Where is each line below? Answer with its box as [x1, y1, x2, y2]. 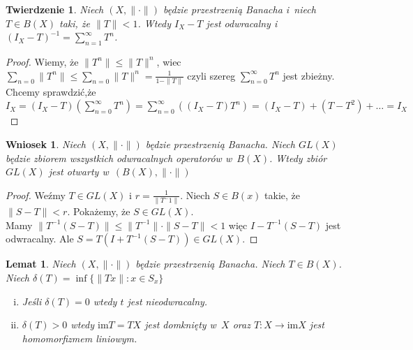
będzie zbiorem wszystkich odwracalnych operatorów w [6, 150, 232, 165]
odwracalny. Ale [6, 231, 74, 246]
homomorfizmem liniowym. [22, 330, 137, 345]
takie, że [264, 187, 301, 202]
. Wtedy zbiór [269, 150, 327, 165]
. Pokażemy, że [67, 204, 130, 219]
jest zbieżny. [283, 68, 335, 82]
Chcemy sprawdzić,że [6, 84, 96, 99]
